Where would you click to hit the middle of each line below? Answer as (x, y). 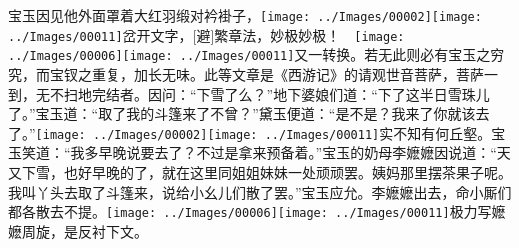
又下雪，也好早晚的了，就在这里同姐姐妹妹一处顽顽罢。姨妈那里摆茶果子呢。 (260, 172)
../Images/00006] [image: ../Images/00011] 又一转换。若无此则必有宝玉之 (249, 54)
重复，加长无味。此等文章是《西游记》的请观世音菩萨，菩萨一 (294, 73)
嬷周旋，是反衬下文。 (78, 230)
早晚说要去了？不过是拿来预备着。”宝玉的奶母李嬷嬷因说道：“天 (304, 152)
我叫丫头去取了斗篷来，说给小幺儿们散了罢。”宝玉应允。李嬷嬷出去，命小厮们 (260, 191)
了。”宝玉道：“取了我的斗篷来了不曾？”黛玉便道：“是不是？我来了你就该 (242, 113)
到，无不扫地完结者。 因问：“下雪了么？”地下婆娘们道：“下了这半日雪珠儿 (249, 93)
